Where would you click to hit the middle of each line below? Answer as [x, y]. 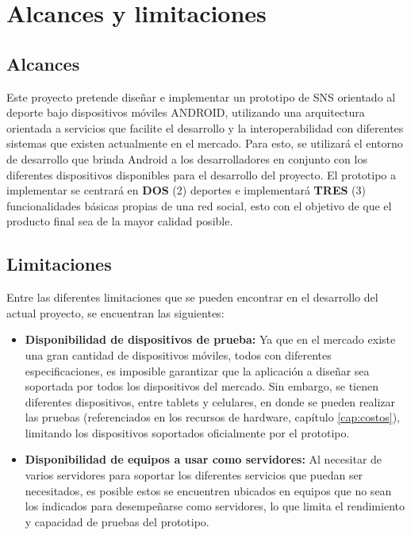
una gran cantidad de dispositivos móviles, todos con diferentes [178, 354]
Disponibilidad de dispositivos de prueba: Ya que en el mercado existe [210, 339]
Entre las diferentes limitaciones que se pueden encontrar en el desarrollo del [192, 297]
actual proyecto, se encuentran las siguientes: [115, 312]
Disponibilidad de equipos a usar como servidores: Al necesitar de [204, 459]
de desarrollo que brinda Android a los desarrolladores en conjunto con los [187, 158]
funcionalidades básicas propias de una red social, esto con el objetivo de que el [199, 205]
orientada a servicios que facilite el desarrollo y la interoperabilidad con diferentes [205, 127]
